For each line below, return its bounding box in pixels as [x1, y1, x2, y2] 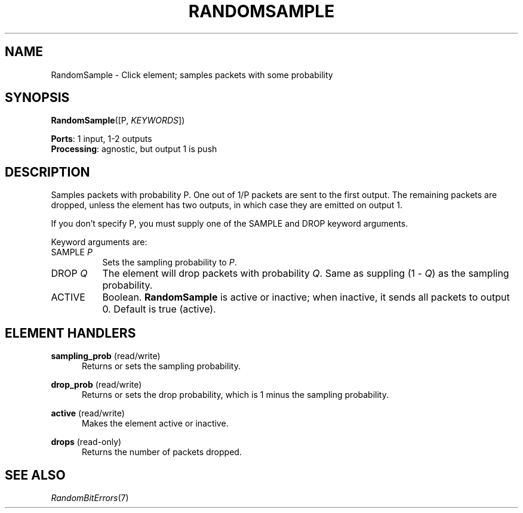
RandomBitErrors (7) [51, 492, 129, 503]
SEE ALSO [5, 467, 66, 483]
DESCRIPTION [5, 164, 90, 180]
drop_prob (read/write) [51, 379, 142, 390]
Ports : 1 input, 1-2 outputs [51, 134, 152, 144]
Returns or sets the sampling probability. [82, 361, 241, 372]
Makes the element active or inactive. [82, 418, 229, 429]
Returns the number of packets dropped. [82, 447, 242, 458]
